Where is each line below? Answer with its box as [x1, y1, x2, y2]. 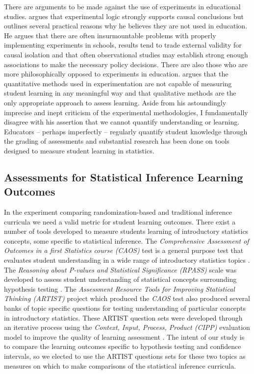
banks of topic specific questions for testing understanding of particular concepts [4, 303, 246, 313]
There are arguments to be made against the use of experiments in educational [4, 1, 241, 11]
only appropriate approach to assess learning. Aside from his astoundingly [4, 97, 227, 107]
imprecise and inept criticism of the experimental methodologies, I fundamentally [4, 107, 248, 117]
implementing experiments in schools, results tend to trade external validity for [4, 40, 242, 50]
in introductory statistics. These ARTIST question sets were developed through [4, 312, 243, 323]
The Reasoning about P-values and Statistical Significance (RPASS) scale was [4, 264, 237, 274]
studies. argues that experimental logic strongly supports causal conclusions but [4, 11, 244, 21]
